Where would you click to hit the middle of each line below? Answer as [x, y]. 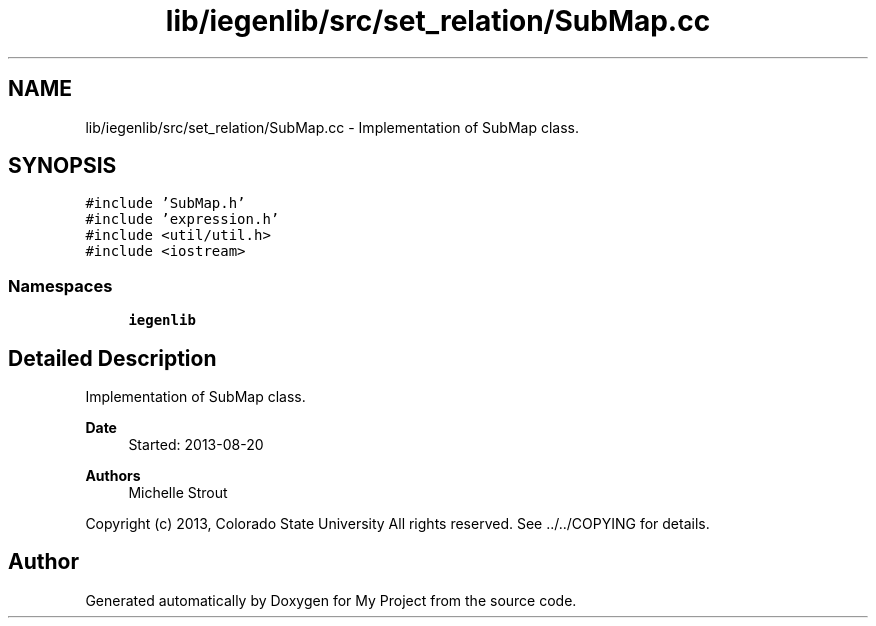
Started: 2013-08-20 [196, 445]
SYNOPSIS [62, 166]
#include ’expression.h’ [182, 219]
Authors [113, 476]
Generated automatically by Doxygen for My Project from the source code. [331, 600]
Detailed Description [112, 358]
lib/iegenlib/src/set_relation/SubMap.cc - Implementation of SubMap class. [332, 127]
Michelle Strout [178, 493]
